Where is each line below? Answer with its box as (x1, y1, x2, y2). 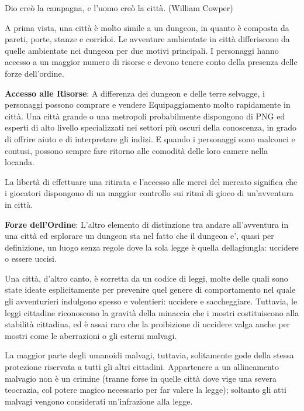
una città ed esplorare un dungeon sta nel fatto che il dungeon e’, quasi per (5, 230, 274, 242)
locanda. (5, 156, 34, 168)
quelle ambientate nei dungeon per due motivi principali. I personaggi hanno (5, 44, 279, 56)
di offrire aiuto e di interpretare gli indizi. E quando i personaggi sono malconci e (5, 132, 295, 145)
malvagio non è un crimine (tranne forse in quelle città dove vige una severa (5, 372, 277, 384)
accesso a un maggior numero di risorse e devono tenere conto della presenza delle (5, 56, 298, 68)
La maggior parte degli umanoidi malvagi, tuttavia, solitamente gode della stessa (5, 349, 294, 361)
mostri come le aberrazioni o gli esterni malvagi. (5, 329, 177, 341)
